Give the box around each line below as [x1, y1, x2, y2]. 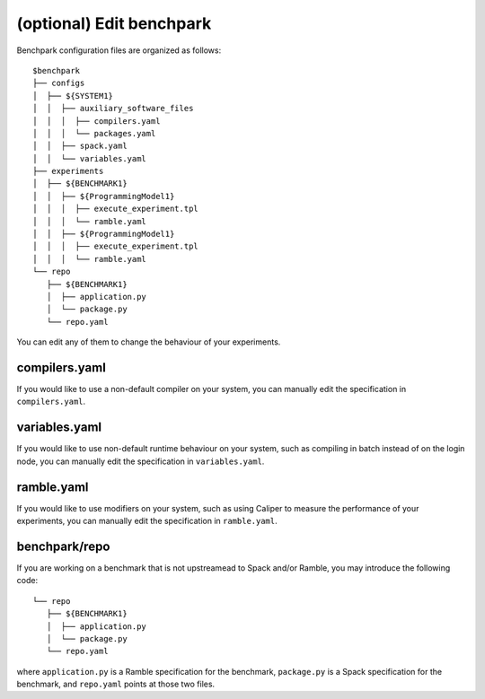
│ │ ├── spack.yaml [32, 141, 128, 152]
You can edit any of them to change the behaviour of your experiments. [16, 336, 281, 347]
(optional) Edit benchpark [16, 13, 212, 33]
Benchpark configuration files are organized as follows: [16, 45, 222, 56]
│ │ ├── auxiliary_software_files [32, 103, 194, 114]
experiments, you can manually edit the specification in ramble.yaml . [16, 516, 278, 527]
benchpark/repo [16, 538, 110, 554]
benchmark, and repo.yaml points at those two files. [16, 678, 216, 690]
